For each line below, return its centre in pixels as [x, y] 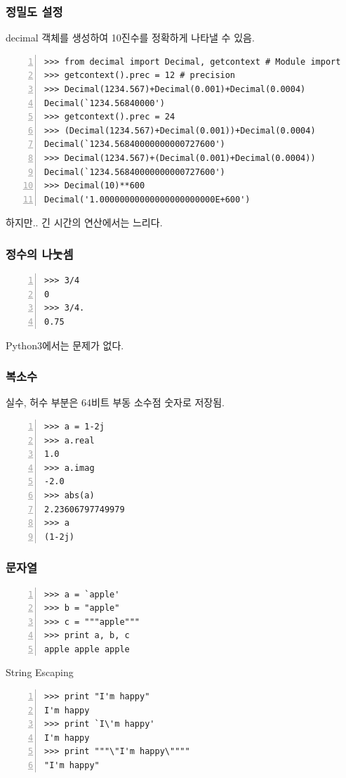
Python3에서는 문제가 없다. [65, 345]
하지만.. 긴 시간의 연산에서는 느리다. [84, 222]
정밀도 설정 [34, 11]
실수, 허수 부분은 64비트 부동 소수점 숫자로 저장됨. [115, 402]
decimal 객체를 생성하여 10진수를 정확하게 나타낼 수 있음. [130, 38]
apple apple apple [87, 649]
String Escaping [40, 672]
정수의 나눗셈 [40, 253]
